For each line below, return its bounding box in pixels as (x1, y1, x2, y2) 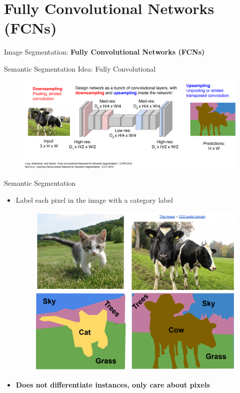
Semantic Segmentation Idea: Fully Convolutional (4, 63, 156, 74)
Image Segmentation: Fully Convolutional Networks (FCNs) (4, 47, 205, 57)
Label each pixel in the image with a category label (15, 194, 173, 205)
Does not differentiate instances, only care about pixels (15, 379, 210, 389)
